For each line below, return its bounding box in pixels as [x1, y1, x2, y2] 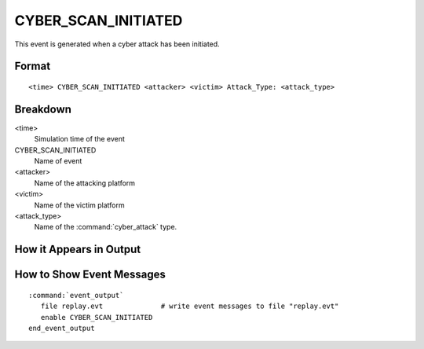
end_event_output [28, 323, 95, 332]
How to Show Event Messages [14, 268, 166, 281]
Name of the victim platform [34, 200, 125, 210]
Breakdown [14, 102, 72, 116]
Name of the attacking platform [34, 178, 136, 188]
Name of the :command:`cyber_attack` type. [34, 222, 177, 232]
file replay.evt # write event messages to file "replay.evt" [40, 302, 339, 310]
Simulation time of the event [34, 134, 126, 144]
